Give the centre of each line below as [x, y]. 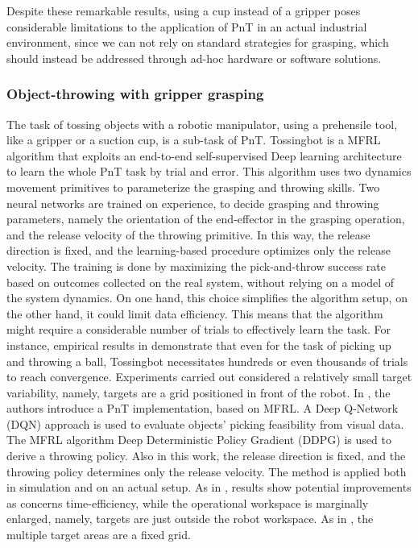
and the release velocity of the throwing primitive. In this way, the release [188, 234]
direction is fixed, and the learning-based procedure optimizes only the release [199, 250]
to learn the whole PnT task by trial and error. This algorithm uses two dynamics [209, 171]
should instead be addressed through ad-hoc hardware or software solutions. [194, 58]
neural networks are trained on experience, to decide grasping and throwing [193, 203]
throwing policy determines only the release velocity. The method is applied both [207, 471]
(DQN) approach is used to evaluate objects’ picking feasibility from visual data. [205, 423]
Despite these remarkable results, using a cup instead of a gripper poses [184, 10]
